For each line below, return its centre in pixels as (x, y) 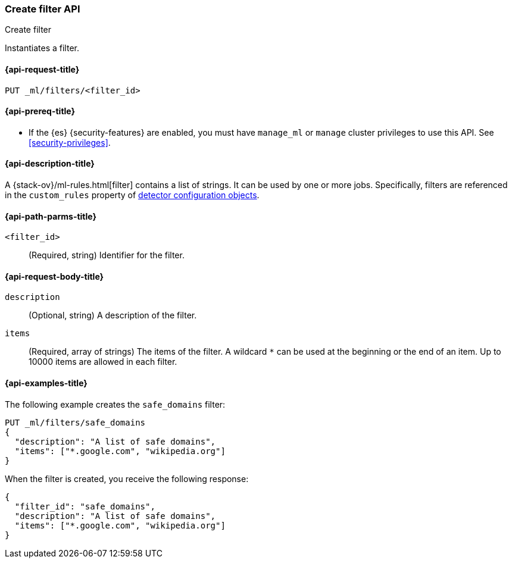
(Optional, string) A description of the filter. (113, 315)
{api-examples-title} (46, 383)
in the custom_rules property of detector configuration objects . (132, 195)
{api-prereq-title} (40, 111)
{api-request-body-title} (54, 276)
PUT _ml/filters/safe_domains (75, 422)
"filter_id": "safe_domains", (85, 506)
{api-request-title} (42, 69)
